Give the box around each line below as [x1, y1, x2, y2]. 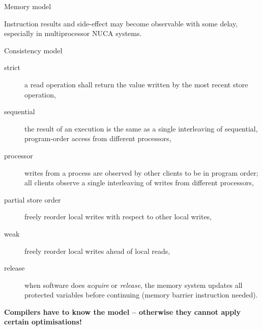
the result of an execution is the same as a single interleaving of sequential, [24, 123, 258, 134]
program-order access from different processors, [24, 133, 171, 144]
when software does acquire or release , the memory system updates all [24, 279, 243, 290]
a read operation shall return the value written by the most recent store [24, 79, 248, 89]
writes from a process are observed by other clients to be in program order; [24, 167, 258, 178]
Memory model [4, 1, 51, 11]
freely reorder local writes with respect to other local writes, [24, 211, 212, 222]
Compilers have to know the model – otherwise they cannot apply [4, 306, 241, 317]
